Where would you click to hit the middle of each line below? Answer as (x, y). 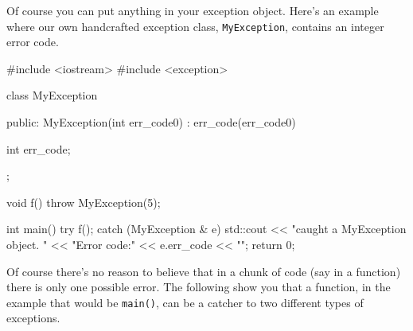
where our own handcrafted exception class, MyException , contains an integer (195, 26)
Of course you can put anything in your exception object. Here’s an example (193, 10)
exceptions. (33, 318)
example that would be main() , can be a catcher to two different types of (185, 302)
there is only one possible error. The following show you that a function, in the (199, 287)
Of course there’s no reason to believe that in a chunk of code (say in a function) (204, 271)
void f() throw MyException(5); (84, 202)
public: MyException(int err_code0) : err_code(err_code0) (151, 122)
